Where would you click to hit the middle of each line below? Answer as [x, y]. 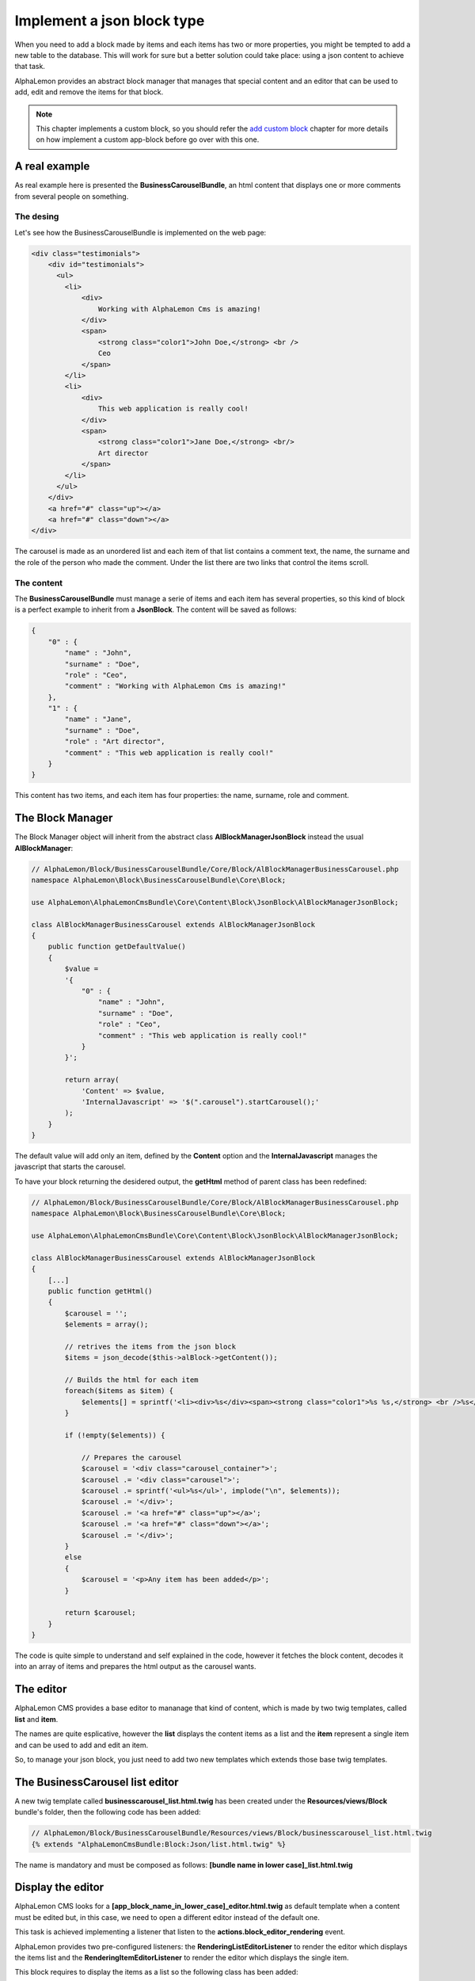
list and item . [36, 1719]
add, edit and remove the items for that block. [89, 92]
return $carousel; [100, 1613]
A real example [52, 166]
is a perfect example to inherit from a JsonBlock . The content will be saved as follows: [156, 609]
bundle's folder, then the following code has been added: [108, 1812]
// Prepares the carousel [131, 1457]
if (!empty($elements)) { [115, 1435]
